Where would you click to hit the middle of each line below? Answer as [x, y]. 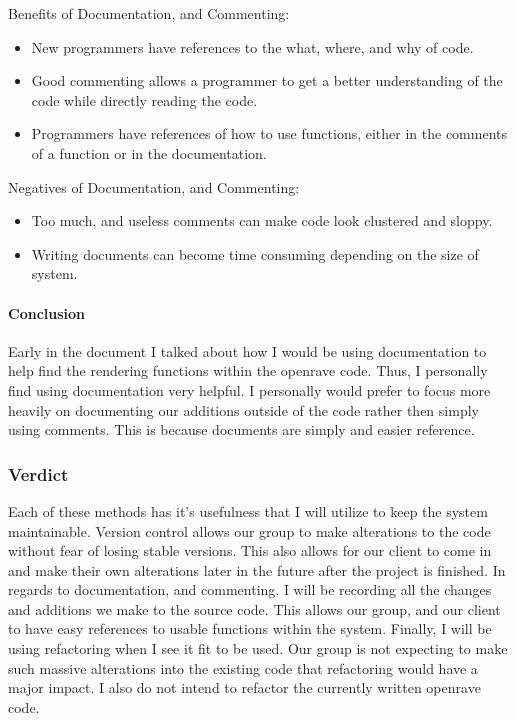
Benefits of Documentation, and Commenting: [149, 13]
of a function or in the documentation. [149, 152]
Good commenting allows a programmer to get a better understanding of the [267, 80]
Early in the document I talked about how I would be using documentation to [247, 350]
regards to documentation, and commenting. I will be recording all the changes [250, 589]
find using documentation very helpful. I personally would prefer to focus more [249, 389]
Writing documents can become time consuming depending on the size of [255, 253]
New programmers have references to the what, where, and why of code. [252, 46]
